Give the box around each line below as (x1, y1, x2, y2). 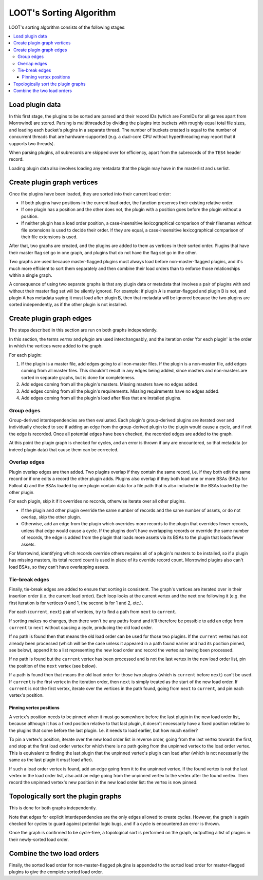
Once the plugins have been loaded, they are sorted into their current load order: (9, 191, 171, 197)
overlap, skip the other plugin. (21, 514, 81, 520)
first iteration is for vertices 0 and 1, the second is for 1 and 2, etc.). (9, 600, 143, 606)
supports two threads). (9, 140, 55, 146)
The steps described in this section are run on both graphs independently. (9, 327, 158, 333)
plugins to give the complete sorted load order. (9, 869, 103, 875)
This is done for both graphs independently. (9, 805, 97, 811)
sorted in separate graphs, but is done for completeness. (21, 374, 136, 380)
